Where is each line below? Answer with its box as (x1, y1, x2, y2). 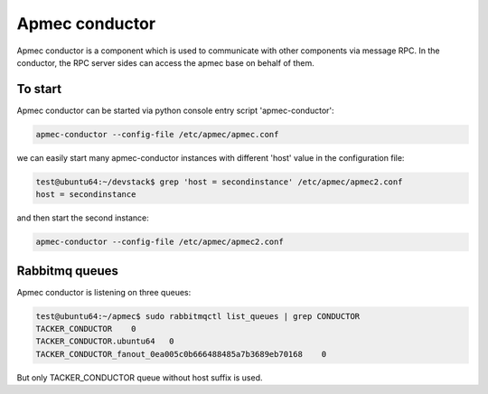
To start (16, 81, 62, 97)
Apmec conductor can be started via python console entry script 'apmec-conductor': (16, 105, 334, 116)
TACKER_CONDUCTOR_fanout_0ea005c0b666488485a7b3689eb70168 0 (35, 349, 327, 359)
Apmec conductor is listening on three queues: (16, 286, 192, 297)
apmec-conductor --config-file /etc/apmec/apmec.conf (35, 129, 279, 139)
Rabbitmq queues (16, 263, 119, 278)
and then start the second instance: (16, 212, 149, 223)
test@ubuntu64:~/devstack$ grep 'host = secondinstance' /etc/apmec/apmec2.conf (35, 176, 403, 187)
